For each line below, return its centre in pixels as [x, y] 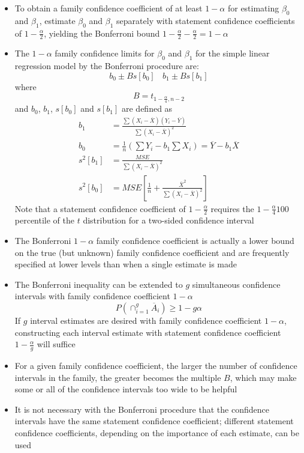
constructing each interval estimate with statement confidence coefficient [148, 332]
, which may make [263, 377]
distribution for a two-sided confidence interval [168, 220]
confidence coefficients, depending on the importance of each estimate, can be [157, 432]
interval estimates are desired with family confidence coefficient [146, 320]
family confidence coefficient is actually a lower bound [195, 240]
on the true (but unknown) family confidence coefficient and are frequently [152, 252]
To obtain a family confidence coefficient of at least [109, 8]
